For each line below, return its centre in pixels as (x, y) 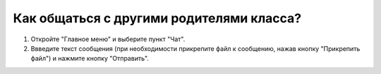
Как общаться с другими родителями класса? (157, 18)
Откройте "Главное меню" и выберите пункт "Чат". (108, 39)
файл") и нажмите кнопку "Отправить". (90, 59)
